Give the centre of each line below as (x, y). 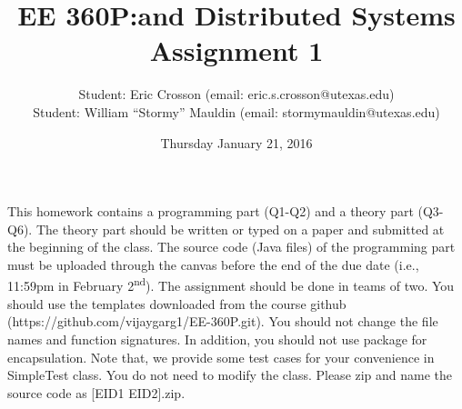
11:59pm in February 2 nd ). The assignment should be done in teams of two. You (231, 284)
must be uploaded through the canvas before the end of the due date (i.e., (213, 264)
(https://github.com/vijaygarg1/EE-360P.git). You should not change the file (223, 321)
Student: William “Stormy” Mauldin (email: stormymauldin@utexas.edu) (236, 111)
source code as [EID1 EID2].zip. (96, 392)
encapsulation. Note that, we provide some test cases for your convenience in (221, 357)
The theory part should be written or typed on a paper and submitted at (240, 229)
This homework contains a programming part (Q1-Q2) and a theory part (211, 211)
